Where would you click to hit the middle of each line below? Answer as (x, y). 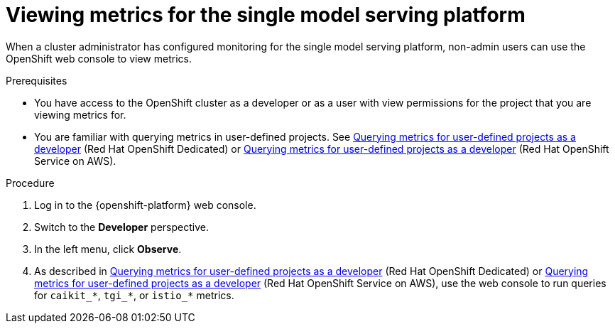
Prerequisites (37, 80)
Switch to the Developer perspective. (121, 227)
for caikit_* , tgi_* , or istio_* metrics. (134, 295)
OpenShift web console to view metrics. (99, 58)
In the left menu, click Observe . (108, 249)
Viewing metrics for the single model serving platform (266, 15)
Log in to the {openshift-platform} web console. (145, 205)
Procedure (30, 183)
